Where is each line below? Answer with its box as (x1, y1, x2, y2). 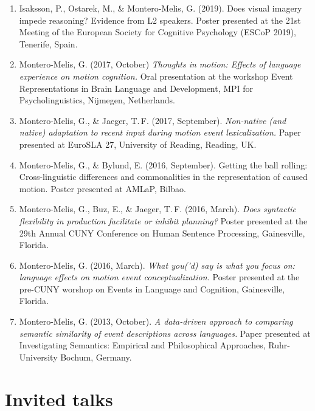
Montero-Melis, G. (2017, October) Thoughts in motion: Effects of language (19, 58, 301, 71)
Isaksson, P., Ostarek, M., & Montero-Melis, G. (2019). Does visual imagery (19, 2, 302, 14)
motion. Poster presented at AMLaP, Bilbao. (19, 182, 186, 195)
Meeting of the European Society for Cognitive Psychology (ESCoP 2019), (19, 26, 296, 38)
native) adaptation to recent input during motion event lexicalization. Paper (19, 126, 301, 139)
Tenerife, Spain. (19, 37, 78, 50)
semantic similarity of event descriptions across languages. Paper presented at (19, 326, 311, 339)
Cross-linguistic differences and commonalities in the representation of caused (19, 170, 308, 183)
